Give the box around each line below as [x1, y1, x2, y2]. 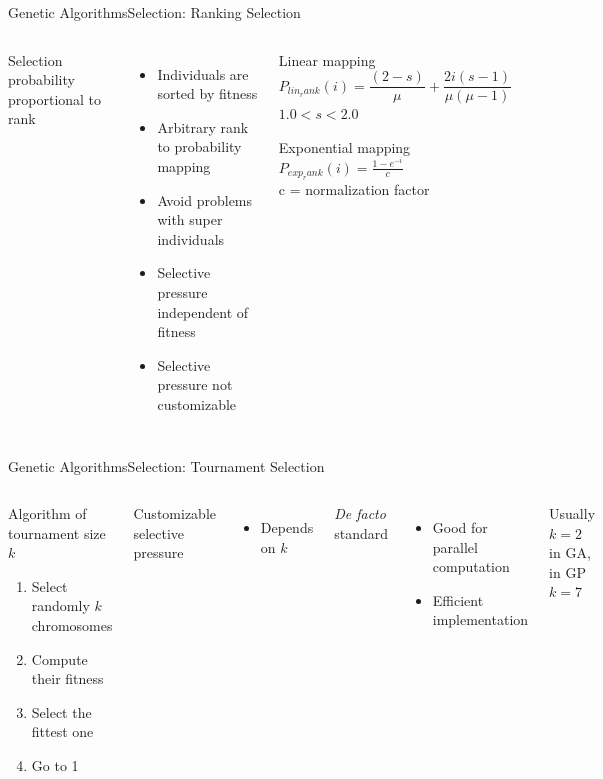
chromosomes [31, 615, 113, 636]
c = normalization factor [278, 178, 430, 199]
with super [157, 209, 223, 230]
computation [432, 556, 510, 577]
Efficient [432, 589, 484, 610]
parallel [432, 536, 478, 557]
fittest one [31, 721, 94, 742]
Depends [260, 517, 314, 538]
